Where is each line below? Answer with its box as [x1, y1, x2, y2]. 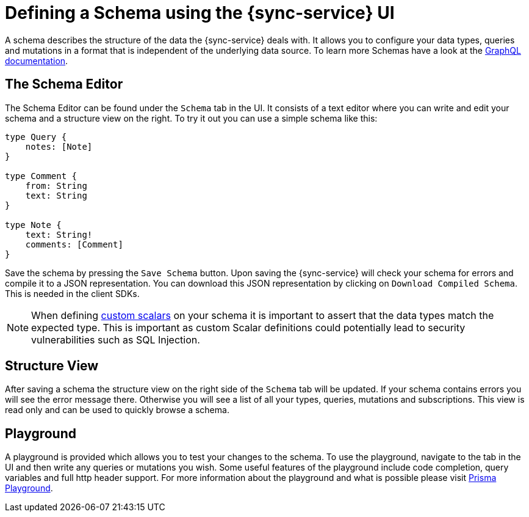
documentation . [5, 55, 68, 66]
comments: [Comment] [25, 239, 123, 249]
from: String [25, 180, 87, 191]
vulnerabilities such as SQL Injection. [31, 333, 200, 346]
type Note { [5, 219, 62, 230]
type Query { [5, 131, 67, 142]
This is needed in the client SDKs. [5, 288, 140, 299]
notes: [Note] [25, 141, 93, 152]
